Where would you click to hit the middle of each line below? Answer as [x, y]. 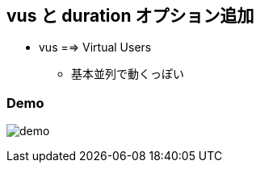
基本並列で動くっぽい [128, 74]
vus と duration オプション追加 [130, 16]
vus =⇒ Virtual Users [95, 47]
